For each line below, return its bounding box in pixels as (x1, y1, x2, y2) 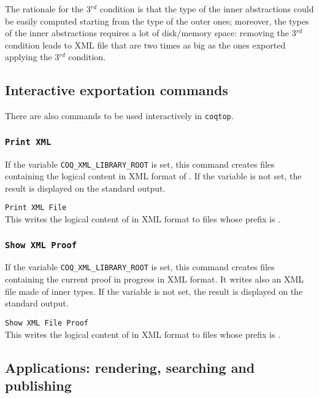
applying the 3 (5, 50, 60, 63)
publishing (5, 375, 72, 394)
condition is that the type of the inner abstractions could (99, 2, 314, 15)
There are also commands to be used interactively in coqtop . (5, 109, 234, 122)
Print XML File (5, 203, 67, 213)
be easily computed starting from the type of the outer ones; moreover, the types (5, 14, 309, 27)
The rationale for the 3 (5, 2, 91, 15)
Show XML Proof (5, 240, 77, 250)
